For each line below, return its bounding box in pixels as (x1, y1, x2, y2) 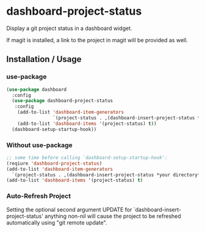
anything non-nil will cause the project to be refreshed (45, 212, 181, 220)
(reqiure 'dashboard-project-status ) (6, 160, 103, 167)
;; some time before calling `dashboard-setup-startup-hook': (6, 154, 168, 160)
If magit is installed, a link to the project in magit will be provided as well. (6, 36, 188, 43)
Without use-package (6, 141, 73, 149)
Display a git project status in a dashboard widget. (6, 24, 132, 32)
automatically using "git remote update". (6, 219, 107, 226)
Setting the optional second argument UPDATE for (6, 206, 132, 213)
